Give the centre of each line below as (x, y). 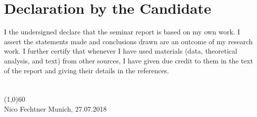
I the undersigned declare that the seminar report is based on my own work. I (122, 32)
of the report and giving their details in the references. (87, 70)
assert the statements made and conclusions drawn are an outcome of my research (128, 41)
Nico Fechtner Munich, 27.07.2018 (55, 108)
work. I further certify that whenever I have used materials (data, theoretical (121, 51)
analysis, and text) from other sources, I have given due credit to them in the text (128, 60)
